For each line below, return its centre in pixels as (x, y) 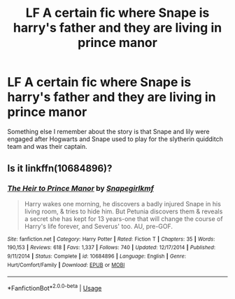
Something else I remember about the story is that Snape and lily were (108, 131)
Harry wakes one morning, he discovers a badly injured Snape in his (123, 204)
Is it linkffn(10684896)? (60, 169)
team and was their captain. (47, 146)
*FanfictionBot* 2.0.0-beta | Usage (55, 287)
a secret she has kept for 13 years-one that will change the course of (123, 218)
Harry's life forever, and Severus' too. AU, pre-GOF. (99, 226)
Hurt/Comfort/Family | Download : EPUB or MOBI (66, 265)
